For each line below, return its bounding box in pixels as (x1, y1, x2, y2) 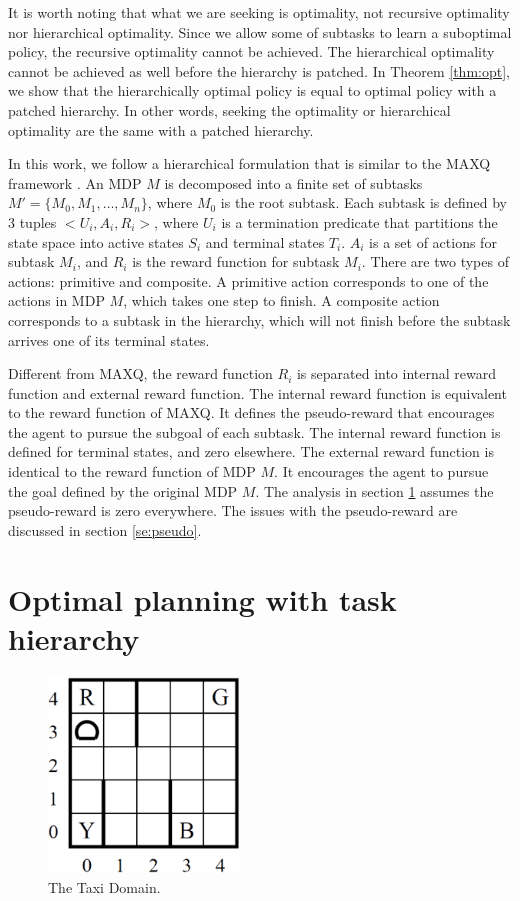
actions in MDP (8, 290, 105, 311)
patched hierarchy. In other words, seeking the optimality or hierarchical (8, 99, 451, 120)
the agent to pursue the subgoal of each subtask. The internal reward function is (8, 421, 501, 442)
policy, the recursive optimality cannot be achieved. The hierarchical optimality (8, 41, 495, 62)
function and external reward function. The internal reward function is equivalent (8, 382, 507, 403)
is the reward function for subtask (132, 251, 340, 272)
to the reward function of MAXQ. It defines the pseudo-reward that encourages (8, 402, 495, 423)
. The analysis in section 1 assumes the (255, 480, 494, 501)
